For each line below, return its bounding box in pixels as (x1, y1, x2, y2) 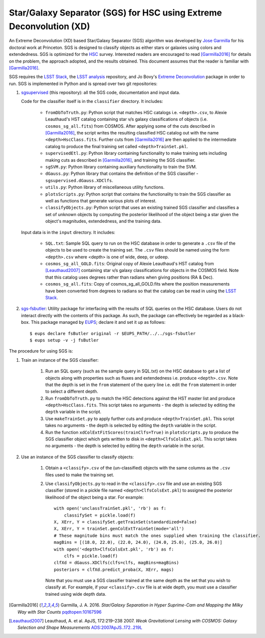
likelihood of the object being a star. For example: (45, 494, 144, 500)
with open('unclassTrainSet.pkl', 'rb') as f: (54, 505, 167, 511)
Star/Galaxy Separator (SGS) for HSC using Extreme (9, 7, 222, 18)
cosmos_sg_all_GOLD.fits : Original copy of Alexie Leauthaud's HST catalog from (45, 261, 214, 267)
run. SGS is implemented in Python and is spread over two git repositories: (9, 81, 157, 86)
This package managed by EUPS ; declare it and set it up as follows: (31, 319, 166, 325)
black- (232, 312, 246, 318)
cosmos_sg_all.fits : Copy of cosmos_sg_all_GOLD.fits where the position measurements (45, 281, 230, 287)
